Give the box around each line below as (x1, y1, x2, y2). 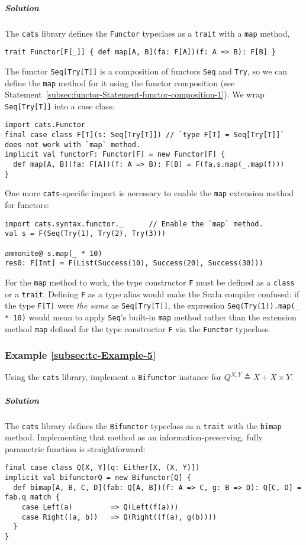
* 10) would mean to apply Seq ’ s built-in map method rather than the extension (5, 310, 297, 323)
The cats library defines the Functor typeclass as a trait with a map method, (5, 27, 290, 39)
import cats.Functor (5, 121, 86, 129)
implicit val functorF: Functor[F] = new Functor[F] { (5, 150, 226, 159)
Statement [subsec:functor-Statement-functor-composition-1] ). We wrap (5, 88, 265, 100)
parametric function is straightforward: (5, 442, 146, 455)
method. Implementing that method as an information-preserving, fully (5, 431, 263, 443)
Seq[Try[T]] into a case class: (5, 99, 115, 112)
